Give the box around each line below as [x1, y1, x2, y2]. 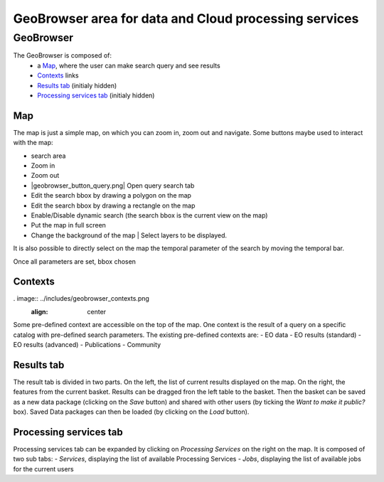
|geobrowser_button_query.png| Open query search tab [31, 181, 195, 190]
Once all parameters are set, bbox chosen [13, 257, 137, 266]
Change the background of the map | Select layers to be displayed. [31, 231, 228, 240]
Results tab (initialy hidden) [37, 81, 117, 90]
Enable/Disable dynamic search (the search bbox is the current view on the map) [31, 210, 268, 220]
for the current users [13, 464, 74, 473]
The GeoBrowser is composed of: [13, 51, 112, 60]
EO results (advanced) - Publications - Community [13, 341, 161, 349]
